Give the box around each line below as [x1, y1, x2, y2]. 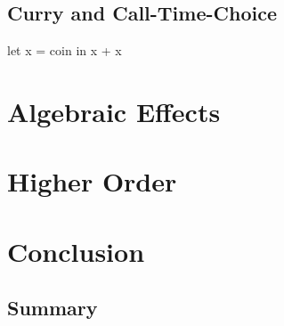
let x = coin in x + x [7, 41, 122, 60]
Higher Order [7, 163, 177, 200]
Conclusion [7, 232, 145, 269]
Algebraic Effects [7, 93, 221, 129]
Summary [7, 294, 98, 322]
